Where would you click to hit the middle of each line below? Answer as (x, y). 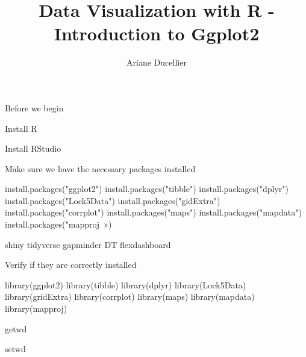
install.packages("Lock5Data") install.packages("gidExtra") (113, 200)
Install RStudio (33, 148)
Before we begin (34, 107)
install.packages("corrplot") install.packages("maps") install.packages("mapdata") (153, 212)
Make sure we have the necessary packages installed (100, 168)
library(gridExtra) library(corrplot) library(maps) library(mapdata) (130, 296)
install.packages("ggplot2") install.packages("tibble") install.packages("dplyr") (147, 189)
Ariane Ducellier (157, 62)
